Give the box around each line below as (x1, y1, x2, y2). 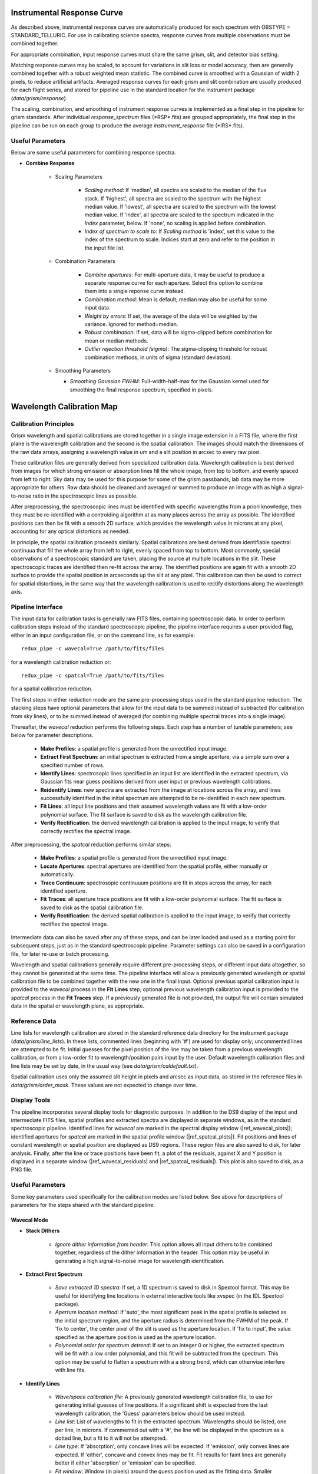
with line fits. (55, 1367, 87, 1374)
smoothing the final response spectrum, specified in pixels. (69, 386, 213, 393)
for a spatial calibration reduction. (11, 685, 93, 692)
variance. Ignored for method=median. (84, 320, 178, 327)
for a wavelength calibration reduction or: (11, 658, 111, 666)
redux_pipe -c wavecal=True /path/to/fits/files (21, 646, 164, 652)
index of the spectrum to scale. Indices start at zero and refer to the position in (84, 236, 275, 243)
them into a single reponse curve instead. (84, 288, 185, 295)
